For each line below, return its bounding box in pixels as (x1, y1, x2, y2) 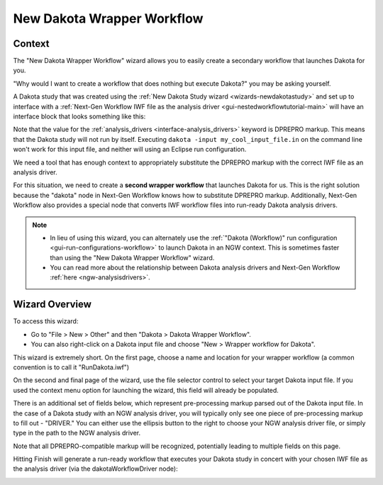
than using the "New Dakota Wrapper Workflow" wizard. (50, 253, 215, 262)
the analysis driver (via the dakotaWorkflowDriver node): (13, 464, 178, 473)
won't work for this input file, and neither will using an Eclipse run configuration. (13, 145, 247, 154)
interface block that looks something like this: (13, 112, 146, 121)
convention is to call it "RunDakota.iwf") (13, 362, 130, 372)
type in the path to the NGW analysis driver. (13, 429, 141, 437)
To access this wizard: (13, 317, 79, 325)
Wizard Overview (13, 299, 92, 311)
